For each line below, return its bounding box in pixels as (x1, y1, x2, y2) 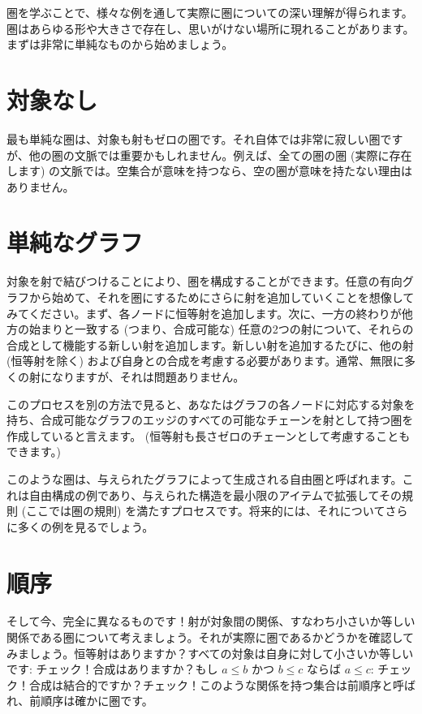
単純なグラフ (6, 226, 144, 259)
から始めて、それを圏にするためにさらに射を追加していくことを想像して (28, 289, 415, 305)
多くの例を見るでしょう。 (17, 518, 154, 535)
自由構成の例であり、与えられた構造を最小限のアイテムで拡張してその (28, 486, 403, 503)
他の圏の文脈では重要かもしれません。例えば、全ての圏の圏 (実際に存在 (28, 146, 412, 163)
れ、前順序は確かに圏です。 (6, 692, 153, 709)
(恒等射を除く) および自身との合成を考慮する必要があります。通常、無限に (6, 352, 405, 369)
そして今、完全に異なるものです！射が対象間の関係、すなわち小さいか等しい (6, 613, 416, 630)
